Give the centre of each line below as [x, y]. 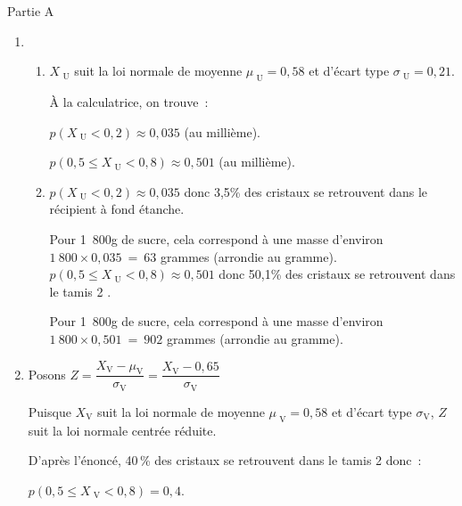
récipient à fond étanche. [117, 209]
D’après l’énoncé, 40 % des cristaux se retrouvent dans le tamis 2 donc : [225, 460]
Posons [47, 374]
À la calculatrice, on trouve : [129, 101]
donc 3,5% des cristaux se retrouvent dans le [306, 191]
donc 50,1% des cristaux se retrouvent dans [337, 274]
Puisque [49, 411]
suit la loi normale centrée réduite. [122, 430]
